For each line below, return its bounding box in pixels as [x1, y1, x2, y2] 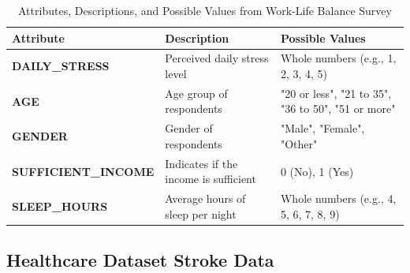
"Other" [280, 135, 318, 151]
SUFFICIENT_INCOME [12, 163, 155, 179]
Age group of [165, 84, 228, 101]
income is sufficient [165, 170, 256, 187]
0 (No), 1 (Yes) [280, 163, 354, 179]
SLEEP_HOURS [12, 197, 108, 214]
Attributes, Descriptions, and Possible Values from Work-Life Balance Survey [18, 2, 392, 18]
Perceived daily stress [165, 50, 269, 66]
